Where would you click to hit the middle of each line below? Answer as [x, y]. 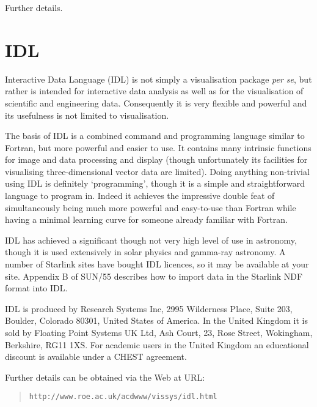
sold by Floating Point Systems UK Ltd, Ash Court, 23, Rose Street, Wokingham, [159, 332]
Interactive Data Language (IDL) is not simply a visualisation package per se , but [158, 79]
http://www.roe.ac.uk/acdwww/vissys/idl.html [123, 397]
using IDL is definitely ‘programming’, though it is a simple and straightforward [155, 183]
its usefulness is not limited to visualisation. [87, 115]
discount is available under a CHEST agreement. [96, 357]
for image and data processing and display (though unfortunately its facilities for [156, 159]
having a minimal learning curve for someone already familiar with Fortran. [146, 219]
